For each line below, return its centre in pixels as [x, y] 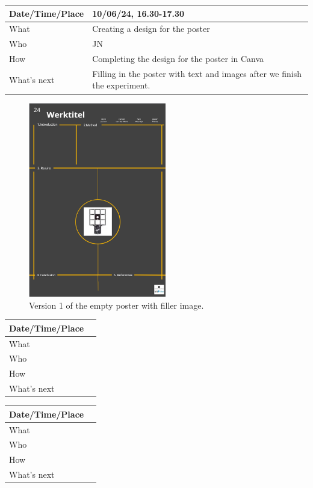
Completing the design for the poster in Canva [178, 59]
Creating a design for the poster [151, 29]
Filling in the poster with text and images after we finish [197, 73]
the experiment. [121, 85]
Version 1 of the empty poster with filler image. [116, 305]
